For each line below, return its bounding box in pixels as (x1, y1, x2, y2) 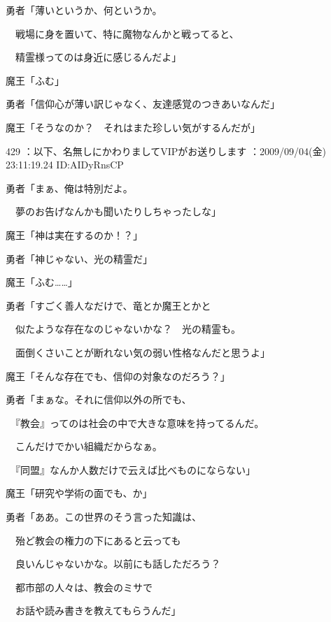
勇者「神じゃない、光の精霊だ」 (6, 251, 153, 266)
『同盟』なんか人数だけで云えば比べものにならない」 (15, 462, 255, 477)
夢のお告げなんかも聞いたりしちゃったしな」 (15, 204, 221, 219)
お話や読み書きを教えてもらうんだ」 (15, 603, 181, 618)
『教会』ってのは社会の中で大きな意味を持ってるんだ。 (15, 415, 265, 430)
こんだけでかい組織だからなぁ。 (15, 439, 162, 454)
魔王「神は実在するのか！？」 (6, 227, 143, 242)
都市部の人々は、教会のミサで (15, 579, 153, 594)
